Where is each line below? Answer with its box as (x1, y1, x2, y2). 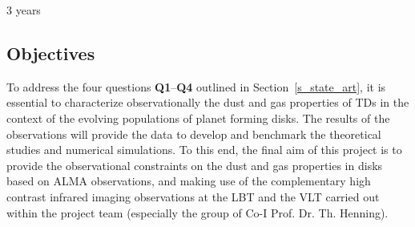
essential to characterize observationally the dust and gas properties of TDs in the (6, 94, 409, 111)
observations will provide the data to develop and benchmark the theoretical (6, 125, 381, 142)
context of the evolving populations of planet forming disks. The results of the (6, 109, 390, 126)
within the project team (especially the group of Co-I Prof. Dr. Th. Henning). (6, 204, 389, 221)
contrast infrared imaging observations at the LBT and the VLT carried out (6, 188, 380, 205)
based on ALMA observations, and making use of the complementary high (6, 172, 371, 189)
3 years (6, 2, 41, 18)
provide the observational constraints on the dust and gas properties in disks (6, 156, 383, 173)
